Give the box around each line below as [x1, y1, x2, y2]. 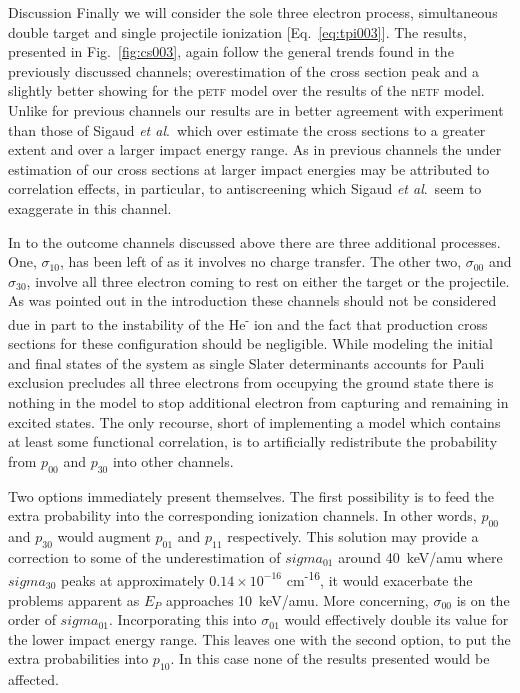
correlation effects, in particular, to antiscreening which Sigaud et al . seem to [8, 178, 482, 199]
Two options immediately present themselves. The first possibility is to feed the [8, 485, 494, 506]
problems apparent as [8, 589, 140, 610]
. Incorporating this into [108, 609, 257, 630]
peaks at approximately [61, 569, 205, 590]
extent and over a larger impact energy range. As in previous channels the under [8, 139, 502, 160]
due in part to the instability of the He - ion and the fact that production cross [8, 310, 488, 334]
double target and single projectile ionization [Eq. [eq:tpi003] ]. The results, [8, 21, 467, 42]
